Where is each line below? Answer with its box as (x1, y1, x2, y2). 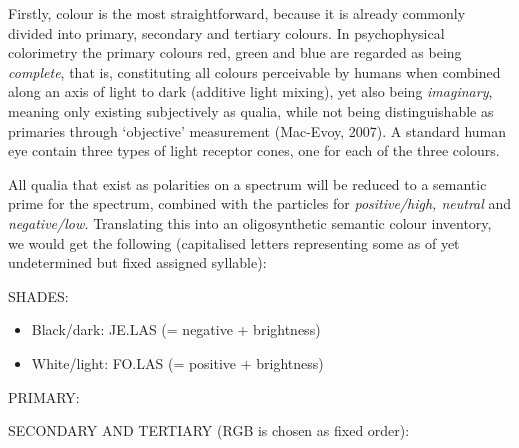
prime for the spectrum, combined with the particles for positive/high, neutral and (8, 193, 512, 214)
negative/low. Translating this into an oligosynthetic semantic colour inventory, (8, 212, 492, 233)
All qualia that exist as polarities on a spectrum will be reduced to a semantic (8, 173, 487, 194)
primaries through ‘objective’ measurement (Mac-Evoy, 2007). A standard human (8, 120, 507, 141)
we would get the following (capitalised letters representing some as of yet (8, 232, 460, 253)
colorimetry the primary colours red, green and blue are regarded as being (8, 42, 462, 63)
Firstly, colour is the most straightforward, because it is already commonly (8, 3, 466, 23)
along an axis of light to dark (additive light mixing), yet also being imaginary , (8, 81, 493, 102)
